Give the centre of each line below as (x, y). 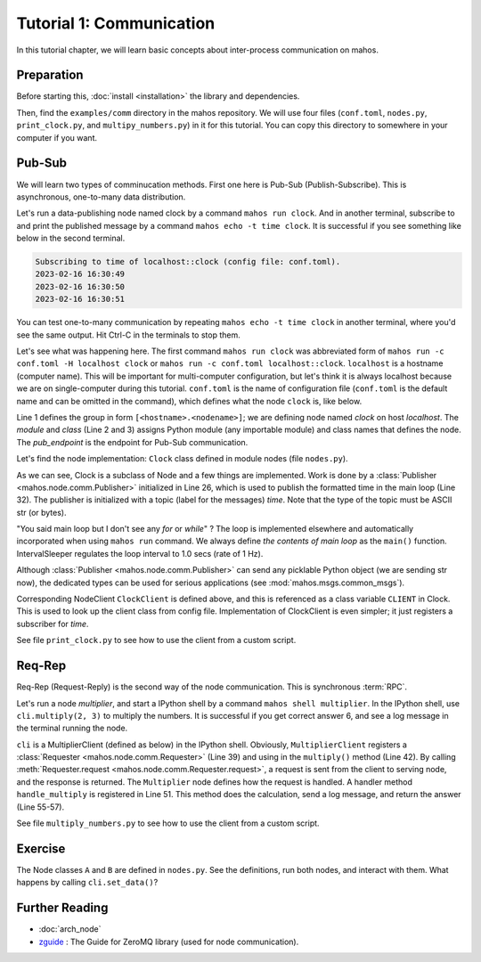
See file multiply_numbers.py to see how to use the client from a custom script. (168, 823)
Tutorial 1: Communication (116, 23)
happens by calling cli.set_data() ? (87, 883)
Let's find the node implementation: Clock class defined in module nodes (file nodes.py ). (182, 459)
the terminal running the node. (72, 728)
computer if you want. (57, 137)
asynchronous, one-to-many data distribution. (101, 197)
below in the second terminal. (71, 238)
